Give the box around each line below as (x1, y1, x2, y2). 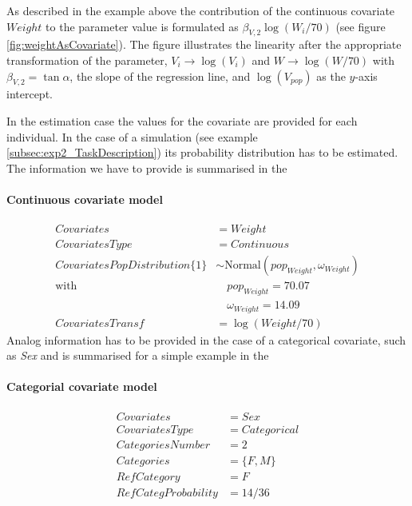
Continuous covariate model (6, 190, 163, 207)
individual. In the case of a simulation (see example (6, 128, 258, 145)
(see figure (335, 18, 386, 34)
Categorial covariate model (6, 378, 157, 395)
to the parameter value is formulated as (46, 18, 239, 34)
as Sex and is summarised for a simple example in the (6, 347, 269, 364)
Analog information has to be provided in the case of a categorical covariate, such (6, 331, 406, 348)
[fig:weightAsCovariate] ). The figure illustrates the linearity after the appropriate (6, 36, 402, 53)
